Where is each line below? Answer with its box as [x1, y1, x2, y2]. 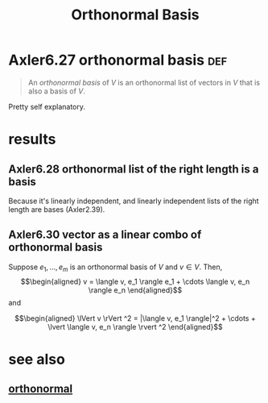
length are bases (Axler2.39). [8, 204, 105, 214]
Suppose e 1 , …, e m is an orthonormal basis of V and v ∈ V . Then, [8, 262, 223, 273]
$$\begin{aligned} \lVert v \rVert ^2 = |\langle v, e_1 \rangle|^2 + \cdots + [14, 313, 256, 323]
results [8, 131, 56, 148]
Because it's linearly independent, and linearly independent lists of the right [8, 196, 259, 206]
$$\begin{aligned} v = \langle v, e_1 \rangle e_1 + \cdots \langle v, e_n [20, 276, 250, 286]
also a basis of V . [27, 86, 86, 96]
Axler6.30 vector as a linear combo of [8, 228, 202, 242]
